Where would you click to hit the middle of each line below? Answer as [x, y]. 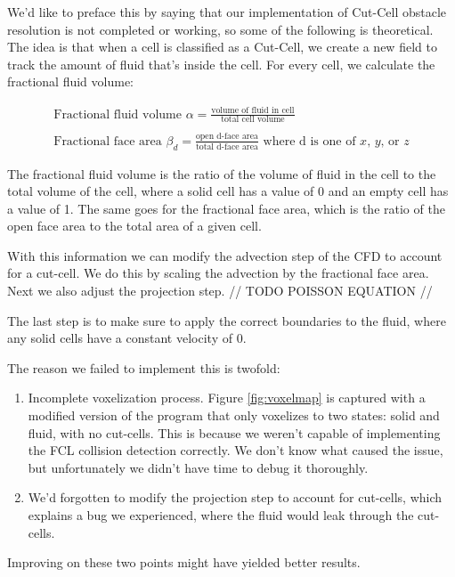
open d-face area [227, 137]
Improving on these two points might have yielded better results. [184, 562]
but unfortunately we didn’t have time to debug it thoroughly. [198, 467]
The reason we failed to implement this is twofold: [144, 367]
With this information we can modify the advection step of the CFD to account [225, 255]
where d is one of [309, 141]
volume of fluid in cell [253, 110]
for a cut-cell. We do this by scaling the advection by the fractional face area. [218, 273]
